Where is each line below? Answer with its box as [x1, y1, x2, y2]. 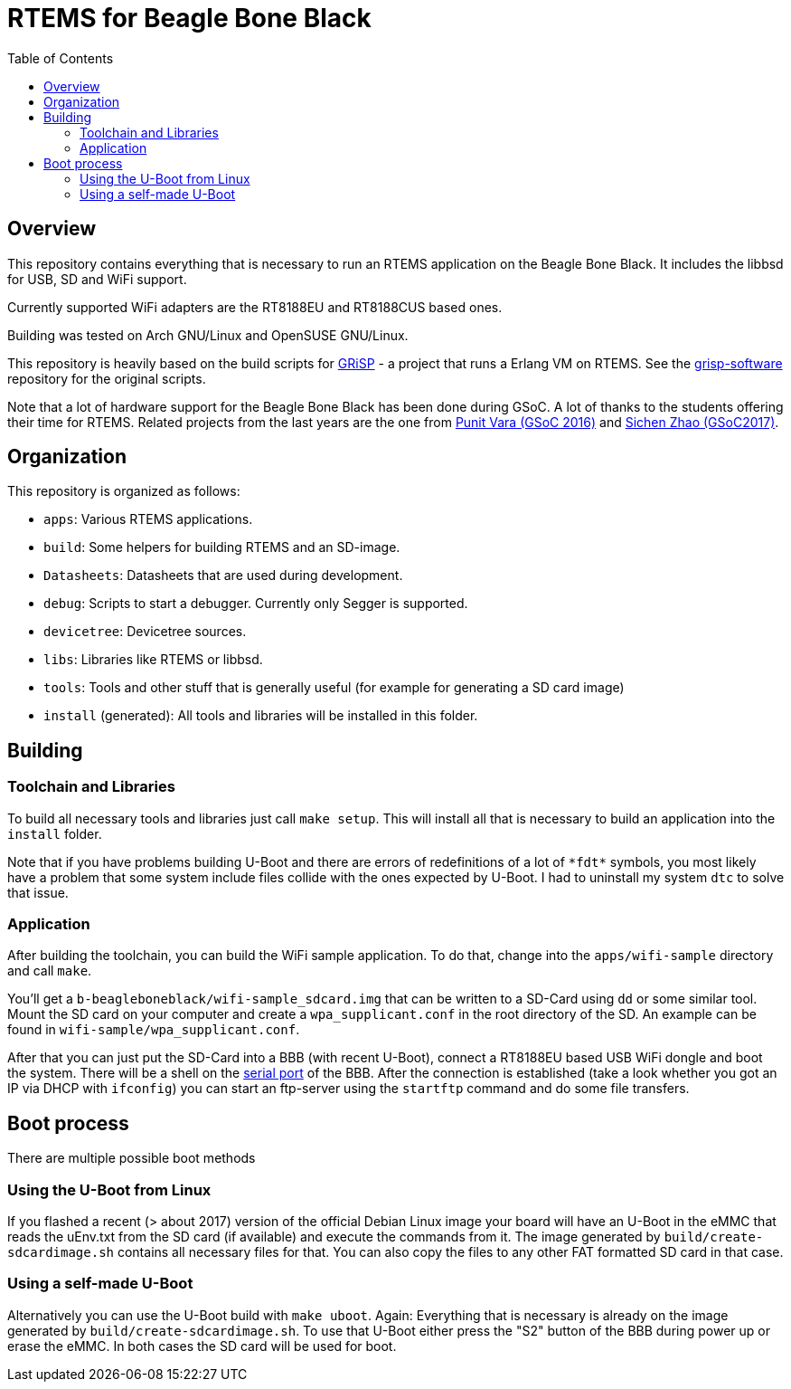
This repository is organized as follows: [7, 483, 240, 499]
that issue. [7, 884, 69, 900]
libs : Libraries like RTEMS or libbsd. [43, 652, 263, 668]
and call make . [7, 963, 92, 979]
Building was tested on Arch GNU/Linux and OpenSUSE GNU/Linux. [7, 327, 409, 343]
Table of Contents [7, 50, 114, 66]
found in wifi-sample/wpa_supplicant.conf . [7, 1022, 300, 1038]
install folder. [7, 825, 102, 842]
